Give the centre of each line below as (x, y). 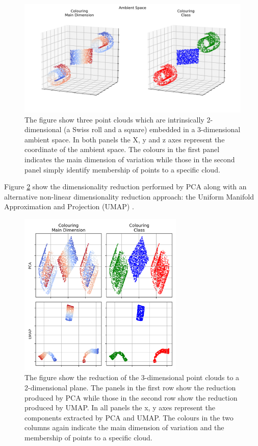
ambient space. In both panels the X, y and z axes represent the (125, 139)
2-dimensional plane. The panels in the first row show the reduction (130, 387)
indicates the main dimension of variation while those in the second (130, 159)
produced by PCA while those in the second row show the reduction (131, 397)
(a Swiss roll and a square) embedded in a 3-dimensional (152, 129)
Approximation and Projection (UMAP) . (69, 206)
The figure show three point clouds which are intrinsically (114, 119)
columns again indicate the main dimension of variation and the (124, 427)
